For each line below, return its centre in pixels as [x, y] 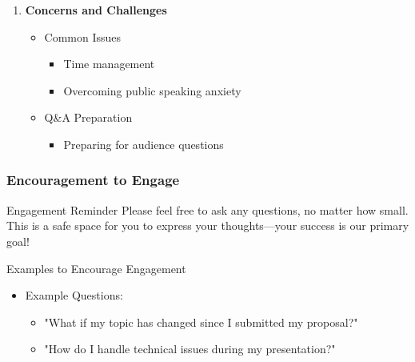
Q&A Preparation [88, 117]
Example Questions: [74, 295]
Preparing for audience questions [144, 144]
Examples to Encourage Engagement [96, 268]
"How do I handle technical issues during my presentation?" [190, 349]
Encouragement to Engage [93, 180]
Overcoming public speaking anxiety [152, 90]
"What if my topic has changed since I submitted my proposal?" [201, 322]
